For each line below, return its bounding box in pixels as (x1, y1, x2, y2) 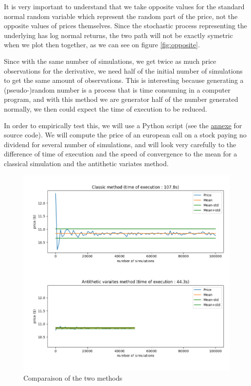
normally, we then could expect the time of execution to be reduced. (4, 103, 207, 114)
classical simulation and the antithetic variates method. (4, 158, 169, 168)
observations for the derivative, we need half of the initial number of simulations (4, 65, 243, 76)
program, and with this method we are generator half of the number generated (4, 94, 238, 104)
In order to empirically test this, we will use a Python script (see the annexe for (4, 120, 242, 130)
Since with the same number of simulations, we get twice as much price (4, 56, 216, 66)
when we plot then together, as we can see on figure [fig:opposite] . (4, 39, 200, 50)
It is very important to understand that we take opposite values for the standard (4, 1, 245, 11)
